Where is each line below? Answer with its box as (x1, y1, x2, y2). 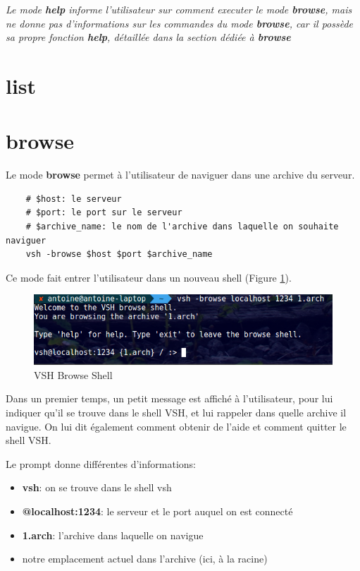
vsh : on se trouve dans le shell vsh (22, 480, 172, 495)
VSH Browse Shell (34, 367, 113, 382)
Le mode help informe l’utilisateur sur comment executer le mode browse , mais (6, 2, 352, 16)
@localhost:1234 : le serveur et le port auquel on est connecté (22, 504, 293, 519)
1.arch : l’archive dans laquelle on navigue (22, 527, 204, 542)
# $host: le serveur (25, 193, 122, 204)
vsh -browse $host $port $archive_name (25, 249, 213, 260)
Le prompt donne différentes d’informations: (6, 456, 196, 471)
